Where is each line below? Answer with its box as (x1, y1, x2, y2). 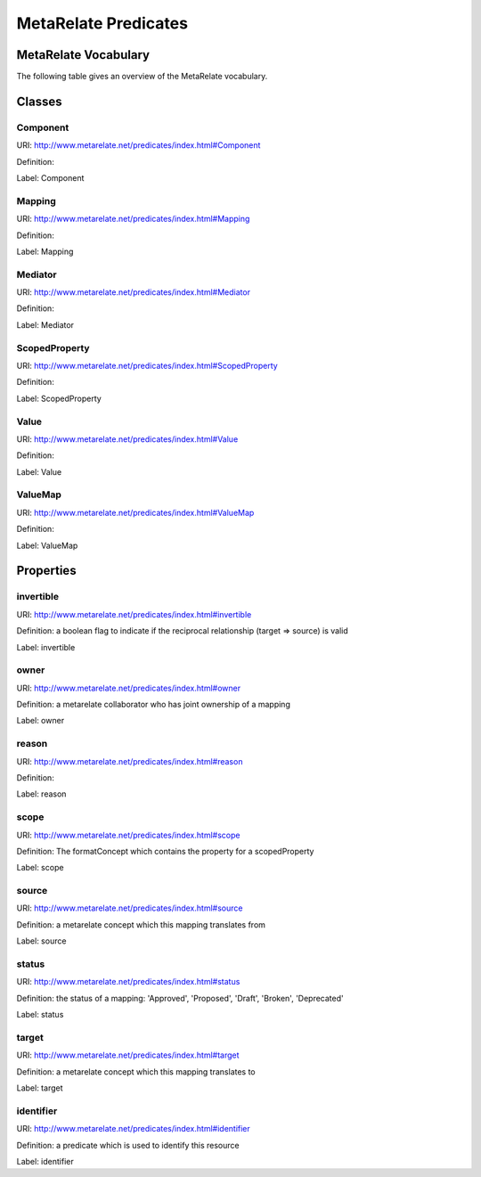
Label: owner (16, 715, 65, 726)
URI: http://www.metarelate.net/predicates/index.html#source (16, 903, 243, 913)
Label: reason (16, 789, 67, 799)
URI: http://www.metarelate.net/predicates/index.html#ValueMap (16, 507, 255, 518)
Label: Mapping (16, 246, 74, 257)
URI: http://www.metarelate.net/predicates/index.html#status (16, 977, 240, 987)
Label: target (16, 1083, 63, 1093)
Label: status (16, 1009, 64, 1020)
